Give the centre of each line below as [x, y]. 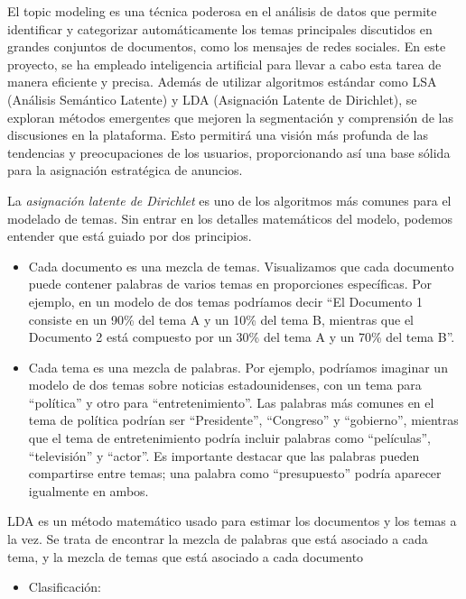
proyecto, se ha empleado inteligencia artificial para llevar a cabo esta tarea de [224, 64]
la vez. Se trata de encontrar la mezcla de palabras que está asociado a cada [218, 539]
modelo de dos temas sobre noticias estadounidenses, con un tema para [225, 385]
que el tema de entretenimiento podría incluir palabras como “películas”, [229, 438]
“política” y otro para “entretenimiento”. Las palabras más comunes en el [231, 402]
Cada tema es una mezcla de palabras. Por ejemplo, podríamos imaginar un [238, 367]
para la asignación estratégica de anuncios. [125, 170]
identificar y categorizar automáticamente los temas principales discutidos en [220, 28]
